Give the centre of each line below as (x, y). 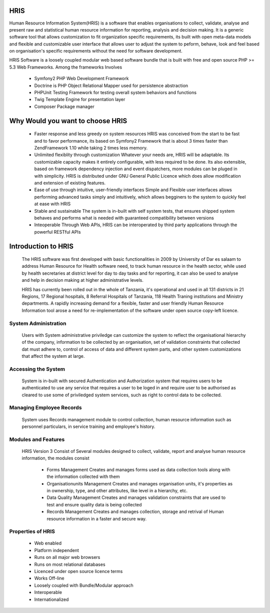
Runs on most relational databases (70, 564)
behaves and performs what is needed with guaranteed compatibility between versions (124, 218)
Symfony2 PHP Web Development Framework (81, 79)
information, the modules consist (55, 458)
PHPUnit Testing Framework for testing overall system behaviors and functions (115, 93)
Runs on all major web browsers (67, 557)
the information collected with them (83, 477)
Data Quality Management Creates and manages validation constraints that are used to (136, 497)
